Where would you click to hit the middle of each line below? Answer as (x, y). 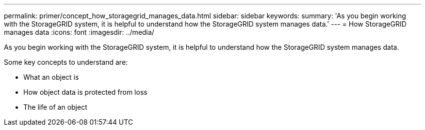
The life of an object (55, 107)
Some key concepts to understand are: (66, 62)
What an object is (51, 77)
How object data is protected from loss (85, 92)
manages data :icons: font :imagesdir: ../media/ (79, 32)
